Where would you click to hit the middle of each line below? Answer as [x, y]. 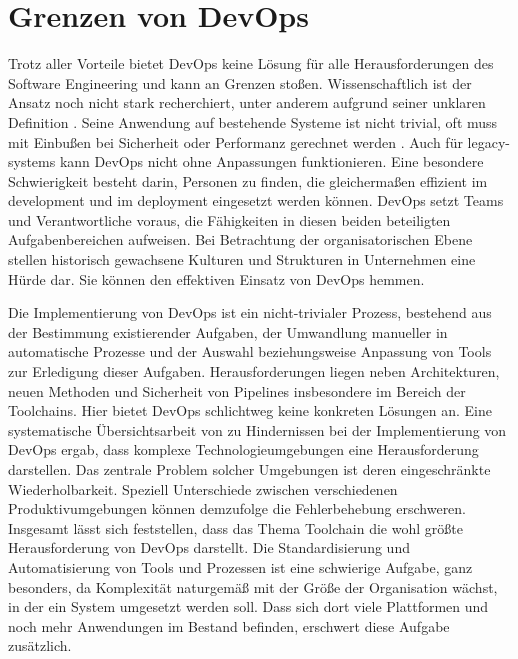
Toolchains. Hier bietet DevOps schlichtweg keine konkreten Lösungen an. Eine [250, 410]
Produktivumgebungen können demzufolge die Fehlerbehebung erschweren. [237, 508]
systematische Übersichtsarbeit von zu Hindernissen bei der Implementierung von [257, 429]
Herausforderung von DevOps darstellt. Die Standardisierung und [209, 547]
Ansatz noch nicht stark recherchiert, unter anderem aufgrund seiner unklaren [247, 102]
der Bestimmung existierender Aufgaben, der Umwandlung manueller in [228, 331]
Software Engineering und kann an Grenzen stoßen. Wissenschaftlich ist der [240, 82]
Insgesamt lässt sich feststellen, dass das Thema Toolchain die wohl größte [235, 527]
